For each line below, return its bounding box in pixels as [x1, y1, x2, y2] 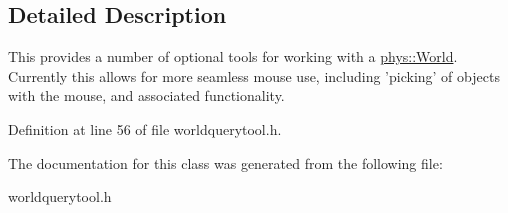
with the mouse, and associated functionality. [8, 85, 285, 106]
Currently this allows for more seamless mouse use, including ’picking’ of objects [8, 65, 500, 86]
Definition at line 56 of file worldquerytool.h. [8, 118, 282, 139]
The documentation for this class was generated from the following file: [8, 152, 443, 173]
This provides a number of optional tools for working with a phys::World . [8, 46, 458, 67]
